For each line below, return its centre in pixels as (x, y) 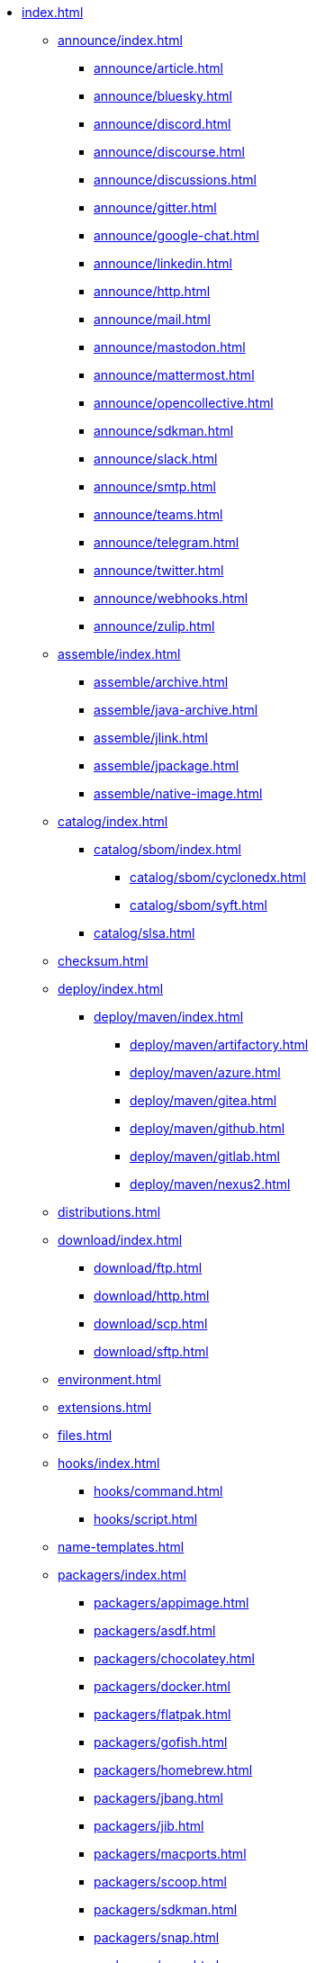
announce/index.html (120, 40)
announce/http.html (152, 291)
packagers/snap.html (157, 1937)
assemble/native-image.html (178, 793)
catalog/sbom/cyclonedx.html (218, 877)
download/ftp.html (148, 1268)
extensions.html (105, 1407)
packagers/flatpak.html (163, 1714)
